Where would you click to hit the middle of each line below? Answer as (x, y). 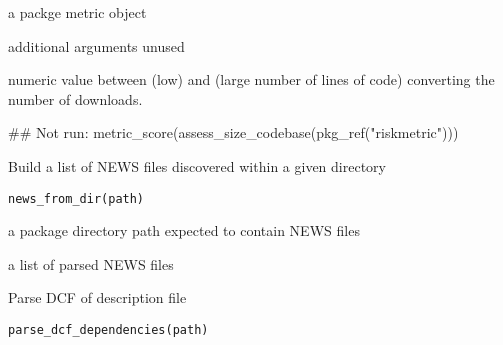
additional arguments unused (96, 45)
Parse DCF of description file (97, 297)
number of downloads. (75, 98)
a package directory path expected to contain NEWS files (184, 230)
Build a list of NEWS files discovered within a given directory (197, 165)
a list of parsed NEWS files (91, 263)
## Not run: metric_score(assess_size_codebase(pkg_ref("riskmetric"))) (233, 132)
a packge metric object (77, 12)
